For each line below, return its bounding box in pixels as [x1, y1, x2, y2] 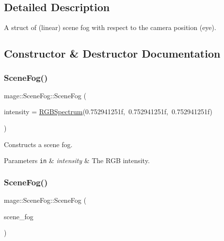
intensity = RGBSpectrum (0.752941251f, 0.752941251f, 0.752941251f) [4, 106, 213, 117]
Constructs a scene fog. [4, 139, 73, 149]
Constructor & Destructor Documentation [4, 46, 221, 61]
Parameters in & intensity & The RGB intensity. [4, 155, 150, 166]
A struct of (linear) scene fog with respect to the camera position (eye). [4, 22, 216, 32]
